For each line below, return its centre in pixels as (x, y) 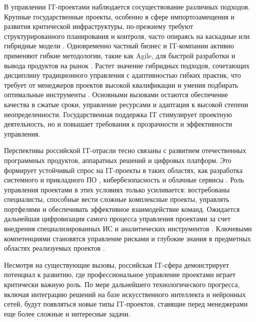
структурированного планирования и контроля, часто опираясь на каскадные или (127, 36)
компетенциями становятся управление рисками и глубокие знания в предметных (128, 238)
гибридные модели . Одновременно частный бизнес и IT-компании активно (119, 46)
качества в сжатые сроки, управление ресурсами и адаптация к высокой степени (126, 104)
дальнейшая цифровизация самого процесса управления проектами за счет (117, 219)
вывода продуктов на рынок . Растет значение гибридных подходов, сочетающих (127, 65)
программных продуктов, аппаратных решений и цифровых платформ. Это (118, 160)
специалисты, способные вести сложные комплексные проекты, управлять (117, 199)
